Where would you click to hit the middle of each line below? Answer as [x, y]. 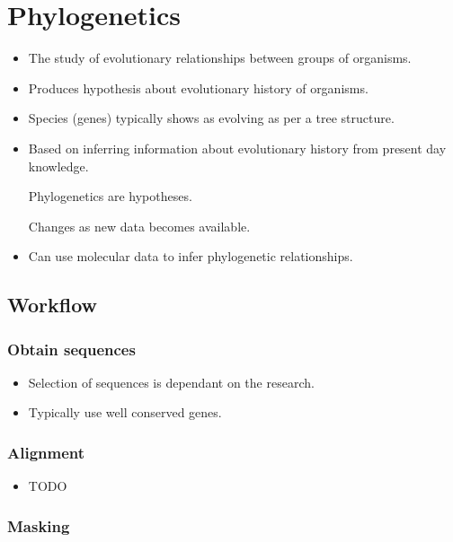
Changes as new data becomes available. [139, 226]
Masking [39, 525]
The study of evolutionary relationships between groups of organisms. [220, 58]
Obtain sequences [71, 349]
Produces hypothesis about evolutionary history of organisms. [198, 87]
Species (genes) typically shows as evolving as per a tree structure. [211, 118]
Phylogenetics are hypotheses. [110, 196]
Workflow [53, 305]
